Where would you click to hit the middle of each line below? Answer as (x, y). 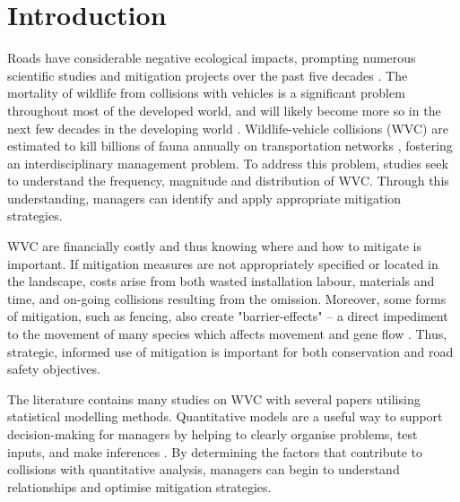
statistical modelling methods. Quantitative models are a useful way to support (225, 416)
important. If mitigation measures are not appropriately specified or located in (223, 263)
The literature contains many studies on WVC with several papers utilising (214, 398)
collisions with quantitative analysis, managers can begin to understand (204, 469)
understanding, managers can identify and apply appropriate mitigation (204, 198)
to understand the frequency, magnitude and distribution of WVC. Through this (228, 181)
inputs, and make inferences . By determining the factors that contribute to (215, 451)
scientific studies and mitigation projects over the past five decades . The (208, 75)
